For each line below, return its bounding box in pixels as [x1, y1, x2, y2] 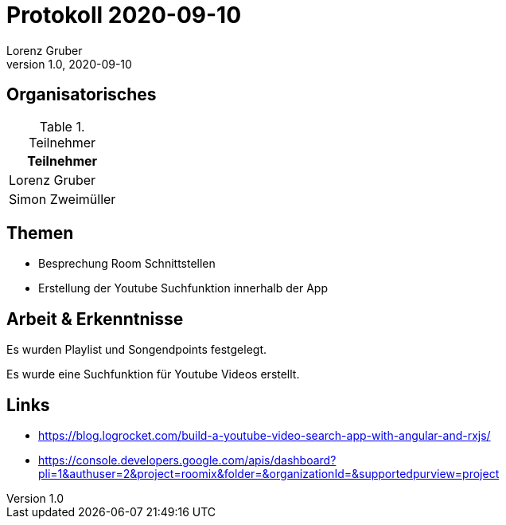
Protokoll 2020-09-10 [6, 2, 242, 29]
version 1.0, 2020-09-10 [6, 57, 132, 71]
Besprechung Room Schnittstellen [38, 257, 216, 271]
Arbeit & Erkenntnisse [6, 308, 184, 329]
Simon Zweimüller [9, 190, 116, 207]
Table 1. [39, 118, 85, 135]
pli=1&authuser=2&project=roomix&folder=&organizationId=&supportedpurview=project [38, 467, 500, 481]
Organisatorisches [6, 84, 157, 105]
